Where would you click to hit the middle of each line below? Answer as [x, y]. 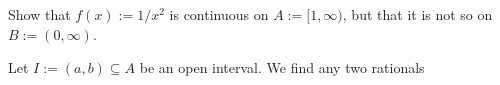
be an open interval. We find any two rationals [282, 67]
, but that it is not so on [417, 14]
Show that [39, 14]
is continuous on [219, 14]
